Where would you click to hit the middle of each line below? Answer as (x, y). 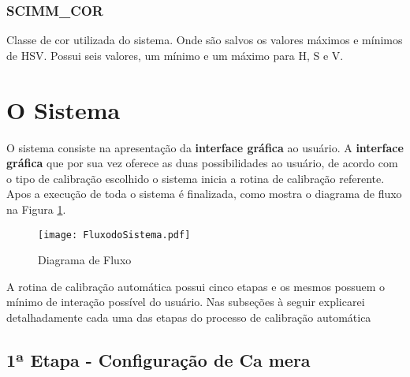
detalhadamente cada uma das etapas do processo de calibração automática (189, 317)
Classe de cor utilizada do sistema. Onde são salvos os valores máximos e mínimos (205, 40)
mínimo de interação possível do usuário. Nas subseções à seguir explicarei (186, 302)
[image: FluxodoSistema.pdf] (114, 235)
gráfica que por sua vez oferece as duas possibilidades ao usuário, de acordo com (202, 163)
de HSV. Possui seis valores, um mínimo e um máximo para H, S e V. (175, 55)
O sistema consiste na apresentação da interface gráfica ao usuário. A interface (205, 147)
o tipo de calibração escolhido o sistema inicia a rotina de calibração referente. (196, 178)
